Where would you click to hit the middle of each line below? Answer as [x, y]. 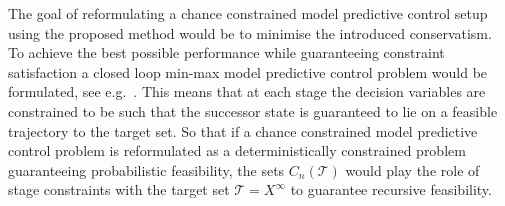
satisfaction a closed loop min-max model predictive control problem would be [248, 71]
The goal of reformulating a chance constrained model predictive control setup [248, 13]
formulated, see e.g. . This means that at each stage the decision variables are [247, 91]
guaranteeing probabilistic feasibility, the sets [146, 169]
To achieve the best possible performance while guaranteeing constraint [226, 52]
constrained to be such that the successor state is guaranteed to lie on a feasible [253, 110]
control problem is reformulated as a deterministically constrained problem [237, 150]
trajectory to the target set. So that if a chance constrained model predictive [243, 130]
